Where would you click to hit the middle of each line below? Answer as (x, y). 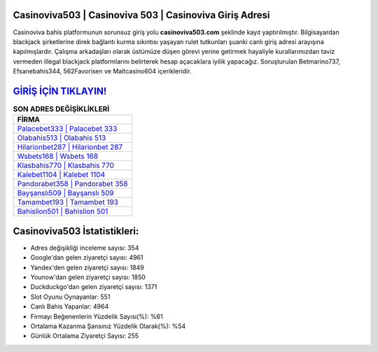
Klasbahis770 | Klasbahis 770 (66, 166)
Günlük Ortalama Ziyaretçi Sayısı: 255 (85, 336)
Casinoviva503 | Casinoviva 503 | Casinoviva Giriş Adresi (141, 15)
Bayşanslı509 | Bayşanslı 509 (66, 193)
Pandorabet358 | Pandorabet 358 (72, 184)
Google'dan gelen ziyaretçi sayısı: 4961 (87, 258)
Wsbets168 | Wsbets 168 (57, 156)
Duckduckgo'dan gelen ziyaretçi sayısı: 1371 (94, 287)
